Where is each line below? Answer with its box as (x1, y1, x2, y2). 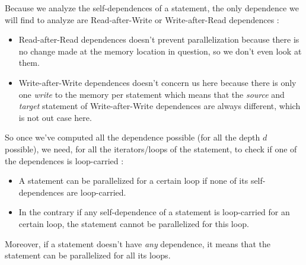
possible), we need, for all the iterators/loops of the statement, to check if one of (5, 142, 297, 155)
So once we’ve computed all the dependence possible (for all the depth (5, 131, 260, 143)
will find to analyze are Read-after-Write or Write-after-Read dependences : (5, 13, 279, 25)
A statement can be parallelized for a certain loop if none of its (18, 174, 248, 187)
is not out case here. (18, 111, 92, 123)
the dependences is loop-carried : (5, 154, 124, 167)
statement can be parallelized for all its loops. (5, 249, 171, 261)
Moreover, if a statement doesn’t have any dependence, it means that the (5, 237, 270, 250)
